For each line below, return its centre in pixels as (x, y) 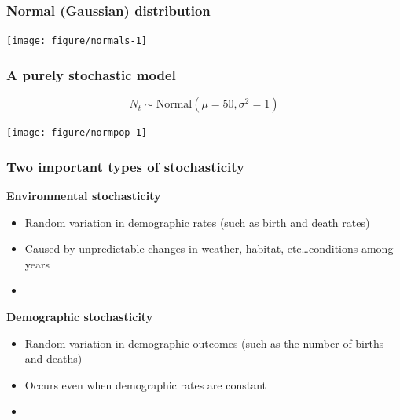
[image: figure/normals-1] (77, 41)
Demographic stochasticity (80, 316)
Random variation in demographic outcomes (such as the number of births (204, 343)
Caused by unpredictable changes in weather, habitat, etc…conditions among (209, 248)
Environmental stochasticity (84, 195)
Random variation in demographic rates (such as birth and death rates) (197, 222)
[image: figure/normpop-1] (77, 133)
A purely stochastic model (91, 74)
